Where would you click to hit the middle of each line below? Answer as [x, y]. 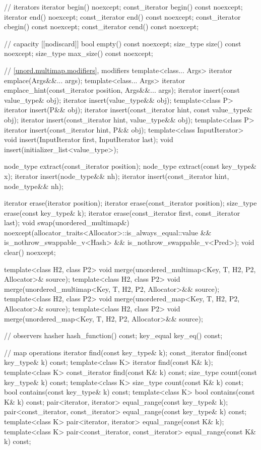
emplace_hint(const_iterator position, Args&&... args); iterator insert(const [122, 90]
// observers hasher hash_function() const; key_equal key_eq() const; [113, 335]
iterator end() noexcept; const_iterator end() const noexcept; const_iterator [122, 16]
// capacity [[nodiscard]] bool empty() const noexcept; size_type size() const [123, 43]
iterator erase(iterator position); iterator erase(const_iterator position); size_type [130, 203]
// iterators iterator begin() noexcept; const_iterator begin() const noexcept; [123, 7]
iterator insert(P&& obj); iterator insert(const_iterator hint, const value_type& [128, 110]
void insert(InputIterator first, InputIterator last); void [89, 139]
